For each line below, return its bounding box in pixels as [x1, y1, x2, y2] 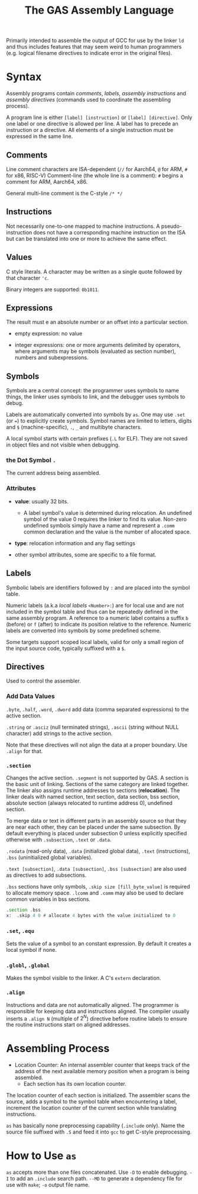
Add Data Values [6, 692, 55, 700]
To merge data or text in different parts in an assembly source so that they [6, 818, 187, 824]
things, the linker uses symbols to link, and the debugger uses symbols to [6, 393, 185, 400]
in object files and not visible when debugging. [6, 442, 120, 449]
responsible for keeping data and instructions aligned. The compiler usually [6, 1008, 190, 1015]
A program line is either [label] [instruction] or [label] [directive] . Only [6, 114, 193, 121]
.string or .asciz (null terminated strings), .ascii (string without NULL [6, 723, 179, 730]
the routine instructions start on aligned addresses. [6, 1021, 131, 1028]
